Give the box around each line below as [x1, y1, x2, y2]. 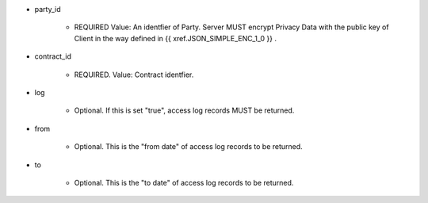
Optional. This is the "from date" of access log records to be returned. [74, 142, 303, 151]
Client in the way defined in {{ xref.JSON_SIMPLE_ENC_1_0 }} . [74, 33, 277, 43]
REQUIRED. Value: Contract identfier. [74, 70, 194, 79]
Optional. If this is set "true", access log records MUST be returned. [74, 105, 295, 115]
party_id [34, 5, 61, 13]
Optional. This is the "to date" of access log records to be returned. [74, 178, 294, 187]
